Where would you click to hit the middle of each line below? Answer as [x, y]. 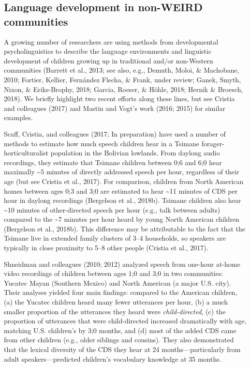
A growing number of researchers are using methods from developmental [111, 41]
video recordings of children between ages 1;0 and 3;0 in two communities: [114, 273]
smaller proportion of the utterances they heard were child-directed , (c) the [115, 311]
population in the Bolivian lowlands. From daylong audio [135, 153]
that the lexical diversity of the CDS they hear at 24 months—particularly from [122, 349]
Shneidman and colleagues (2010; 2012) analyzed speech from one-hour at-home [122, 264]
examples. [18, 117]
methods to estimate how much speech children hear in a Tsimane [102, 143]
